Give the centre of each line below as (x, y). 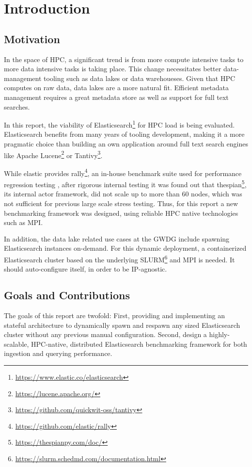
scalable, (16, 344)
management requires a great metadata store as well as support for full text (116, 97)
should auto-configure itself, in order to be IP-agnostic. (86, 269)
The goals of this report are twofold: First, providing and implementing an (115, 315)
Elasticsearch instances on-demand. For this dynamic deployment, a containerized (125, 248)
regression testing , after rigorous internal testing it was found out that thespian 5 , (125, 184)
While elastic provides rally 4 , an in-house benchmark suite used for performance (123, 172)
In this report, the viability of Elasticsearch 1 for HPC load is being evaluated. (119, 124)
